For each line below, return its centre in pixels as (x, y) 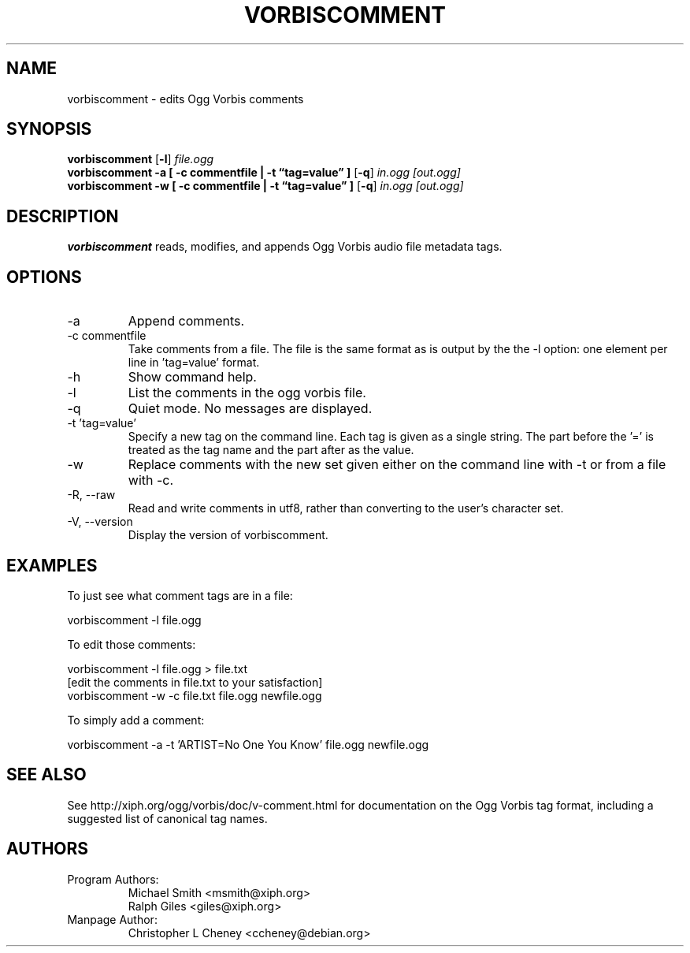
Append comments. (186, 321)
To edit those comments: (132, 644)
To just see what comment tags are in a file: (180, 595)
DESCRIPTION (63, 216)
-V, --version (100, 522)
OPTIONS (44, 277)
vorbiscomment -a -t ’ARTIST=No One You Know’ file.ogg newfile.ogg (248, 744)
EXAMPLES (52, 565)
